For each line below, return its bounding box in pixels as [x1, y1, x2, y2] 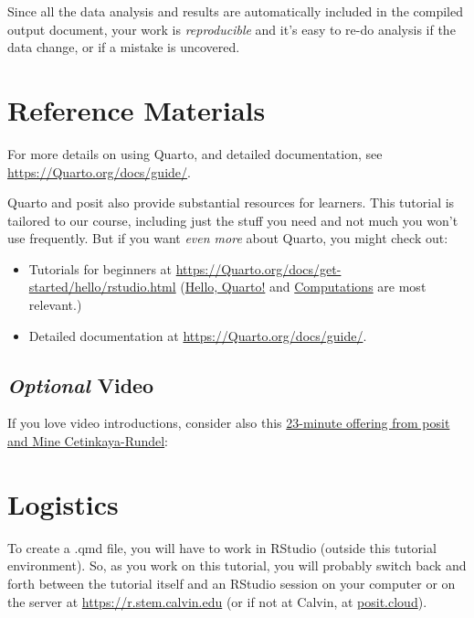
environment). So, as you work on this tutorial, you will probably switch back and [7, 556, 467, 575]
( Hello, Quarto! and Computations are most [180, 277, 427, 296]
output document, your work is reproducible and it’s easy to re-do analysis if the [7, 19, 456, 38]
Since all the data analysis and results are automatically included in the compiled [7, 2, 463, 20]
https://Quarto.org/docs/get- [175, 259, 342, 278]
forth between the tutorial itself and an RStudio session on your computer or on [7, 573, 456, 592]
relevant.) [28, 295, 82, 314]
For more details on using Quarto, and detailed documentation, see [7, 144, 383, 163]
